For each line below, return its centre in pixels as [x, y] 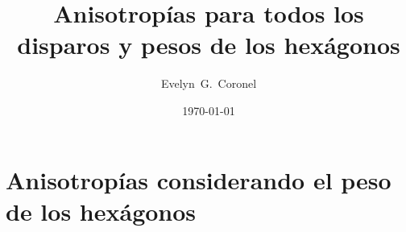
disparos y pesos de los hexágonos [209, 45]
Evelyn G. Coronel [209, 83]
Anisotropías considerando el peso [199, 179]
